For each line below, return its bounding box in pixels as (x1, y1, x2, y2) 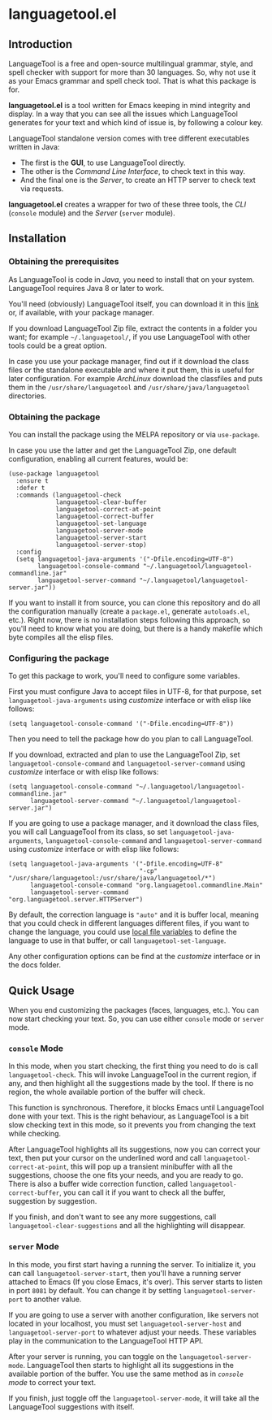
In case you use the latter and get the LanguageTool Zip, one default (8, 445, 237, 455)
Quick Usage (8, 984, 75, 997)
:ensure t (15, 476, 49, 484)
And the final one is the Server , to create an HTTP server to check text (19, 176, 256, 185)
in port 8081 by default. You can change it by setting (8, 1285, 182, 1295)
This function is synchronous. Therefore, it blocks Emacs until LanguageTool (8, 1103, 265, 1113)
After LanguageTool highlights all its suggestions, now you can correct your (8, 1144, 261, 1154)
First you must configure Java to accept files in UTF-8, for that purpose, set (8, 687, 261, 697)
